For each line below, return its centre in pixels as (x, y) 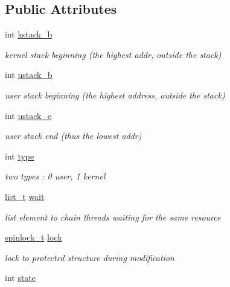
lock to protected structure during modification (90, 257)
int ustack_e (28, 115)
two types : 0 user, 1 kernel (55, 176)
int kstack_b (29, 34)
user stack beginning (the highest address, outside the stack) (115, 95)
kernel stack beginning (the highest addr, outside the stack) (113, 54)
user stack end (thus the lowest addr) (73, 136)
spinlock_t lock (34, 237)
